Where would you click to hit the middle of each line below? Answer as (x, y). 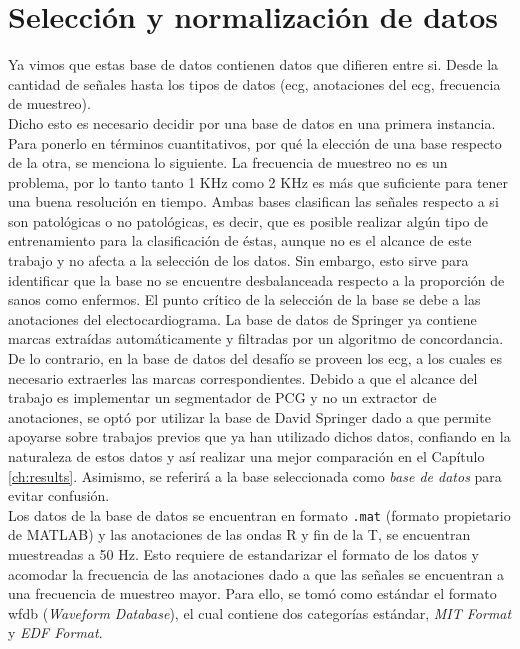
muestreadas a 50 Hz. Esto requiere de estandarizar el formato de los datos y (244, 554)
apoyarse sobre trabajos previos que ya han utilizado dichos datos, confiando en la (259, 436)
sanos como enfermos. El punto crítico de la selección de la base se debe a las (244, 299)
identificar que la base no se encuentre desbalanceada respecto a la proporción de (256, 279)
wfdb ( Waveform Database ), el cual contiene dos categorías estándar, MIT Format (260, 612)
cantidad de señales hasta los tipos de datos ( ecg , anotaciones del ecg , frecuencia (254, 83)
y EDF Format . (55, 632)
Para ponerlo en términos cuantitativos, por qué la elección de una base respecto (255, 142)
